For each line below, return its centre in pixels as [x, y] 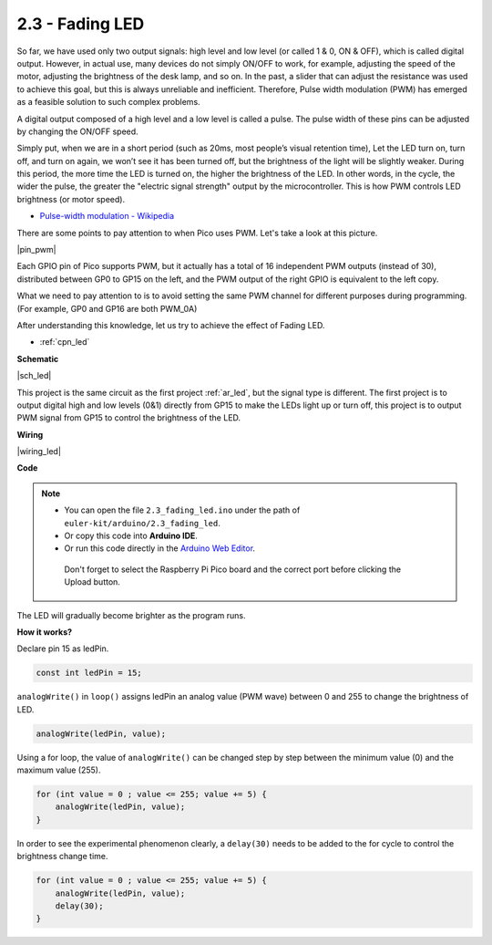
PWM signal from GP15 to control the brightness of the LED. [129, 418]
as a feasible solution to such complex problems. [108, 102]
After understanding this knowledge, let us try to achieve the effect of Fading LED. [171, 325]
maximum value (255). [59, 770]
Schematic [38, 358]
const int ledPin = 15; [89, 673]
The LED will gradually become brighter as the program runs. [131, 615]
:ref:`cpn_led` [65, 342]
